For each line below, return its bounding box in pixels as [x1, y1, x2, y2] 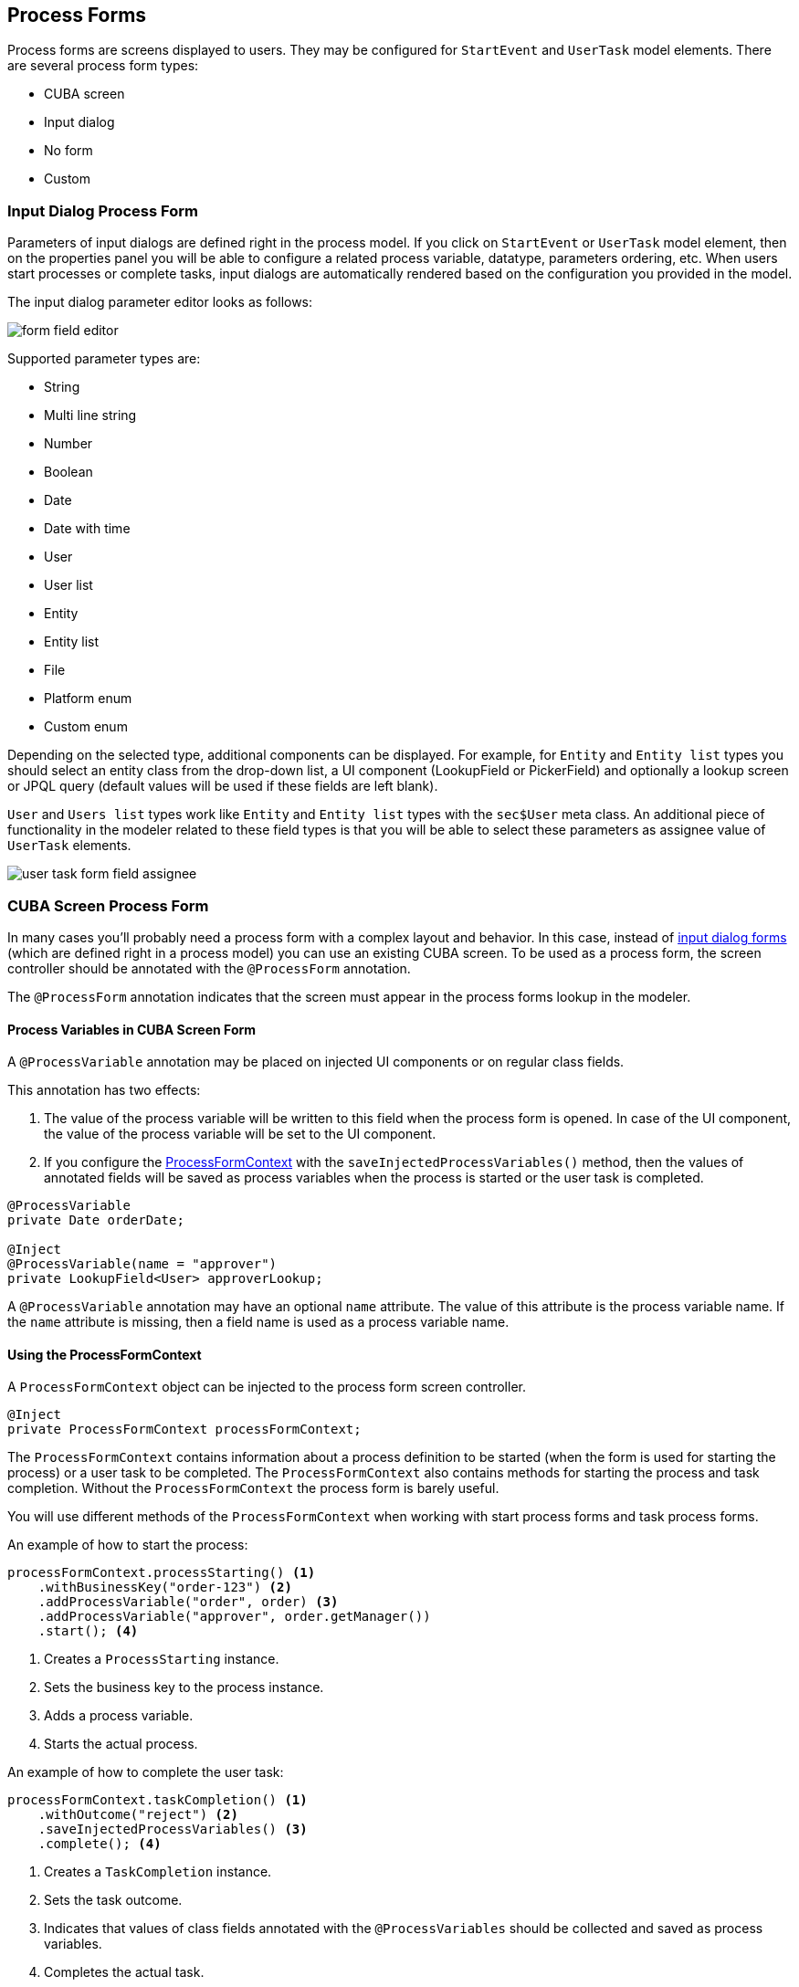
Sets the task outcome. [44, 1892, 183, 1908]
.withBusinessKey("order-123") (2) [37, 1580, 292, 1595]
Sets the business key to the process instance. [44, 1679, 324, 1696]
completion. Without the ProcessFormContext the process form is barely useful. [7, 1480, 499, 1497]
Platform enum [44, 690, 132, 707]
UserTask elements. [7, 837, 131, 854]
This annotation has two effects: [7, 1082, 201, 1099]
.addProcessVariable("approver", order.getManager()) [37, 1609, 431, 1624]
